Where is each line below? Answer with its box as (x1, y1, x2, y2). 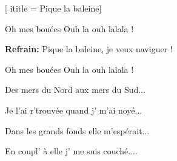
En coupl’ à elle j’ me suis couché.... (5, 145, 138, 157)
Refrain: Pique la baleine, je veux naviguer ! (5, 43, 173, 55)
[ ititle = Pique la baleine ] (5, 2, 102, 14)
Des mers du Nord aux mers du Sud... (5, 83, 145, 96)
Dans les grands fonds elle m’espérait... (5, 124, 150, 137)
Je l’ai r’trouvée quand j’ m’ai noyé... (5, 103, 142, 116)
